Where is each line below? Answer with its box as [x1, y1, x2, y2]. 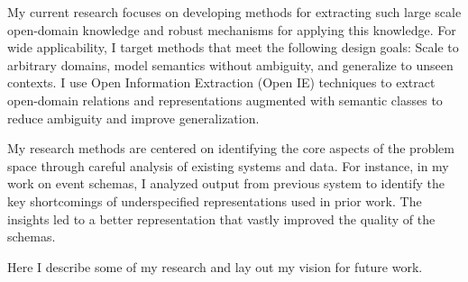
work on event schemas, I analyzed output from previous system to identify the [7, 174, 445, 193]
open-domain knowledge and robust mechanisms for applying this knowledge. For [7, 20, 456, 39]
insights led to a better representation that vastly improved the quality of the [7, 209, 436, 228]
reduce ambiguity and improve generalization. [7, 108, 260, 127]
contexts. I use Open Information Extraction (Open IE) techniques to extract [7, 73, 436, 92]
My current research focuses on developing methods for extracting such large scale [7, 3, 462, 21]
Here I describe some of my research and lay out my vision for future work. [7, 257, 423, 276]
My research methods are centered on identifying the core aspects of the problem [7, 139, 454, 158]
